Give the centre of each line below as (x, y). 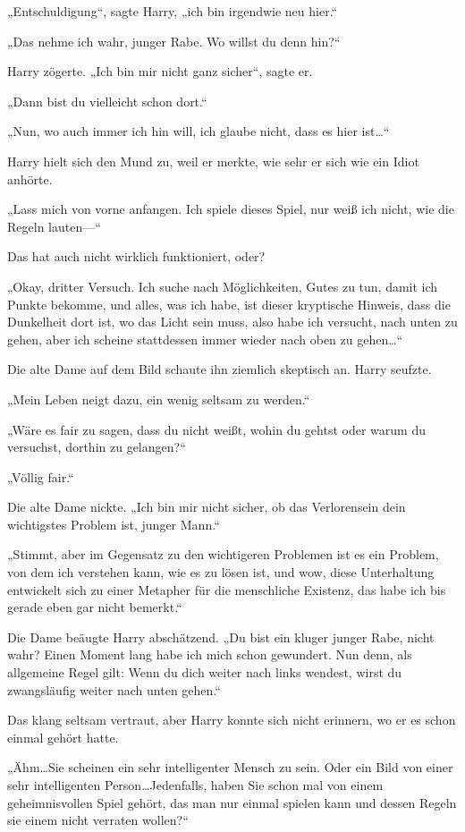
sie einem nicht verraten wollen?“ (98, 820)
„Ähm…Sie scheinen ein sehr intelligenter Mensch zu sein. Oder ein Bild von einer (230, 767)
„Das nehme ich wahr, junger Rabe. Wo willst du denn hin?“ (174, 41)
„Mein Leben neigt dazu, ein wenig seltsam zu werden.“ (159, 399)
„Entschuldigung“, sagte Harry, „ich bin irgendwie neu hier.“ (173, 11)
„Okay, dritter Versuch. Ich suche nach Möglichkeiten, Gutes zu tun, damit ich (223, 286)
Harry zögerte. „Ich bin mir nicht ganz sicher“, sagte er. (160, 71)
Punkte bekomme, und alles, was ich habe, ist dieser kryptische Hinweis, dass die (229, 304)
